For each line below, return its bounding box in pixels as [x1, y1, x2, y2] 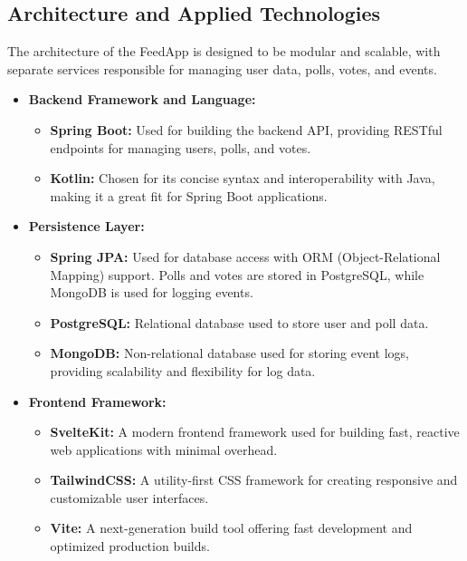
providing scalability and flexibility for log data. [50, 361, 316, 380]
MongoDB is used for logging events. [50, 283, 253, 302]
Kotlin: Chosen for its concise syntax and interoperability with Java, [50, 169, 435, 188]
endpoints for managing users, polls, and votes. [50, 138, 311, 157]
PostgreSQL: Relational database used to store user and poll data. [50, 313, 429, 332]
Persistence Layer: [28, 217, 145, 236]
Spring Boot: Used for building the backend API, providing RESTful [50, 120, 443, 139]
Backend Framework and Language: [28, 90, 256, 109]
